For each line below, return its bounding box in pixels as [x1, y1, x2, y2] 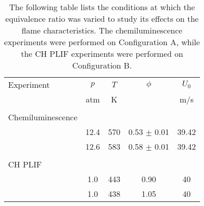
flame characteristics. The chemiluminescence [21, 24, 183, 36]
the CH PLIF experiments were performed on [21, 48, 183, 59]
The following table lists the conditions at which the [9, 1, 195, 13]
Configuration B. [72, 59, 132, 71]
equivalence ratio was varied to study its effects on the [5, 13, 199, 24]
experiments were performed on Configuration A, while [4, 36, 200, 48]
